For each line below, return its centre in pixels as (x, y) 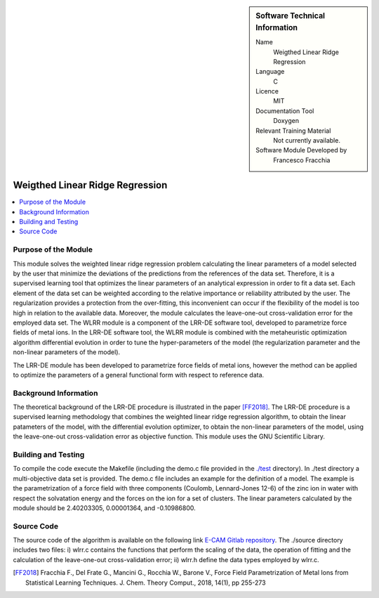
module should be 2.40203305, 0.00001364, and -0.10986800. (104, 508)
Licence (267, 91)
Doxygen (286, 121)
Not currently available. (307, 141)
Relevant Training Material (293, 131)
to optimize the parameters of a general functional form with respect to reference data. (139, 375)
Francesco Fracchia (302, 160)
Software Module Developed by (301, 150)
